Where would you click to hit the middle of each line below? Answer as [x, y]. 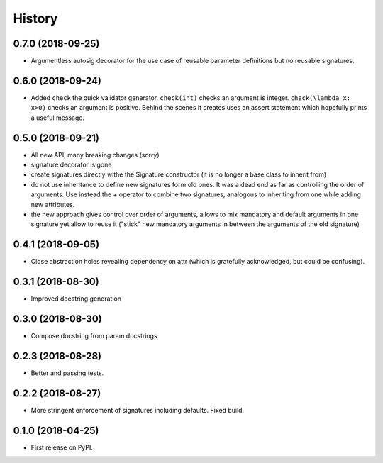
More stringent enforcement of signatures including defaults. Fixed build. [138, 410]
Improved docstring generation [76, 299]
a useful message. [58, 118]
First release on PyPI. [62, 447]
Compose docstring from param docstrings [94, 336]
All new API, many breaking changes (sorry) [95, 155]
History [35, 18]
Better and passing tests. [67, 373]
